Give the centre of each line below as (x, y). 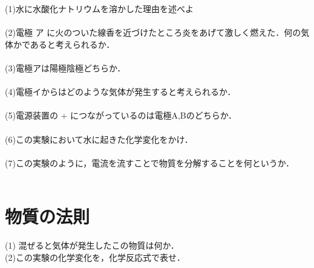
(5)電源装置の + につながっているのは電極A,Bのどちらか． (121, 115)
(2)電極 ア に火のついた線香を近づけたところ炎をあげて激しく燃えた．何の (153, 32)
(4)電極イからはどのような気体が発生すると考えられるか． (120, 92)
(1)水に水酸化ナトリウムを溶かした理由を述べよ (99, 8)
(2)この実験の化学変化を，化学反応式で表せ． (95, 257)
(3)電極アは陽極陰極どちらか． (65, 67)
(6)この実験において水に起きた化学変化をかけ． (99, 139)
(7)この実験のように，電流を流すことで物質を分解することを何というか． (150, 162)
